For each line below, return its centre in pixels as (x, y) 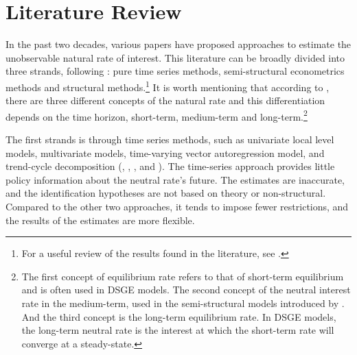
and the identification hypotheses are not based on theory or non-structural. (166, 193)
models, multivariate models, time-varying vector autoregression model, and (165, 152)
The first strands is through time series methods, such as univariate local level (170, 139)
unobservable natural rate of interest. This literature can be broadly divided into (175, 57)
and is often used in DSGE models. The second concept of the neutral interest (186, 290)
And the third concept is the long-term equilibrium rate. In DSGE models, (179, 316)
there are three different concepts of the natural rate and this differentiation (165, 100)
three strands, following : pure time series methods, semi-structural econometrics (175, 71)
